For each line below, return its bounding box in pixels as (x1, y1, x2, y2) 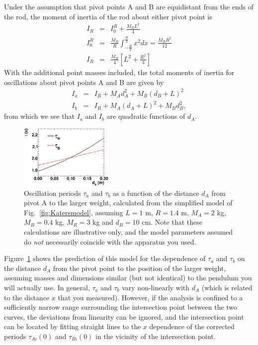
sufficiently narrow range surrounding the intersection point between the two (4, 302, 238, 312)
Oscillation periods (24, 187, 81, 198)
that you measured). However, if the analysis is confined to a (58, 292, 243, 302)
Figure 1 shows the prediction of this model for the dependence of (4, 253, 206, 263)
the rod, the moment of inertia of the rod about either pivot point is (4, 11, 212, 21)
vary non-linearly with (122, 282, 190, 292)
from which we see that (4, 111, 75, 121)
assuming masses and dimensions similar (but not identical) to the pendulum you (4, 272, 252, 283)
